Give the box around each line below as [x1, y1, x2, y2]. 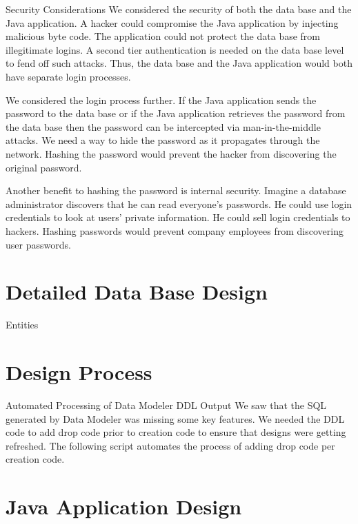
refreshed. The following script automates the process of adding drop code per [6, 438, 335, 452]
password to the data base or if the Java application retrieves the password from [6, 106, 346, 120]
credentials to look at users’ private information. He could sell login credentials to [6, 210, 350, 224]
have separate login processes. [6, 69, 131, 83]
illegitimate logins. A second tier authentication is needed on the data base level [6, 42, 344, 56]
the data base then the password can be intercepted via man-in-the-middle [6, 119, 321, 134]
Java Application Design [6, 492, 242, 521]
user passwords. [6, 237, 71, 251]
